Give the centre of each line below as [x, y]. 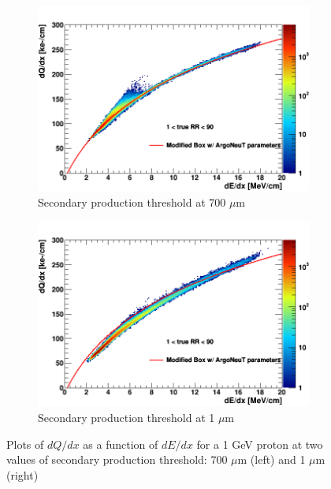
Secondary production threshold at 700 [132, 202]
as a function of [121, 444]
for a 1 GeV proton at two [260, 444]
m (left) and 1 [271, 459]
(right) [22, 474]
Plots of [25, 444]
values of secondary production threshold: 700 [117, 459]
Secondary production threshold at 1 [126, 417]
